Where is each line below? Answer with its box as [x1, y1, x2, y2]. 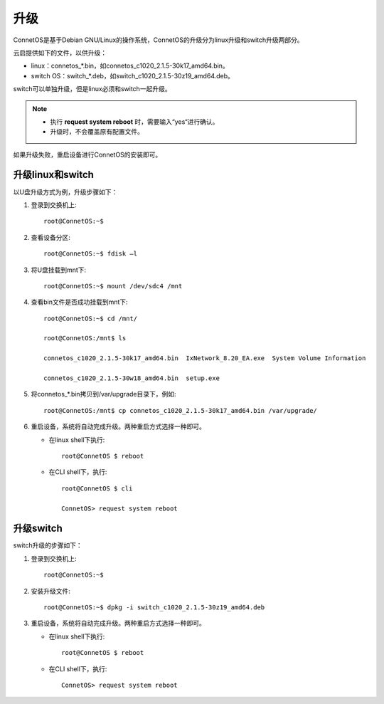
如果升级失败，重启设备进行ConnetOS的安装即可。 [13, 150, 162, 159]
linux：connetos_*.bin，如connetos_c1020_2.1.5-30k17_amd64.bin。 [31, 61, 229, 70]
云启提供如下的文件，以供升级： [13, 48, 107, 57]
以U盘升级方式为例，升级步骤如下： [13, 187, 118, 196]
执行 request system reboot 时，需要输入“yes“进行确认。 [50, 117, 219, 126]
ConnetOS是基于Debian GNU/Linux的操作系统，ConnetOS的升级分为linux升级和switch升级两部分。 [13, 36, 304, 44]
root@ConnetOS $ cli [61, 484, 133, 493]
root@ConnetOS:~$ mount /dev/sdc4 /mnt [43, 282, 183, 290]
